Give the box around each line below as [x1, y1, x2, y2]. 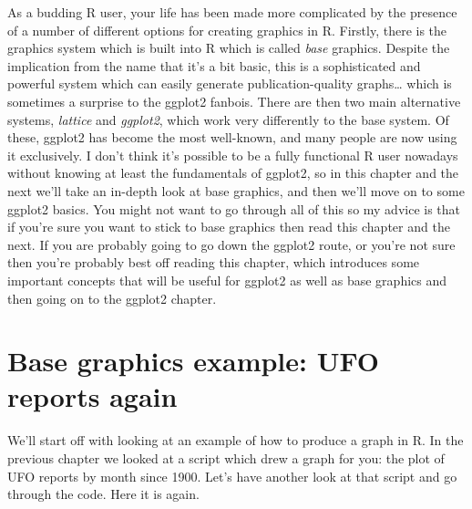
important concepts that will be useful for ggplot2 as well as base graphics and [7, 270, 447, 289]
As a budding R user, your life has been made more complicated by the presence [7, 3, 457, 21]
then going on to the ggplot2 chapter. [7, 288, 217, 307]
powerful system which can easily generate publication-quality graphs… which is [7, 74, 452, 93]
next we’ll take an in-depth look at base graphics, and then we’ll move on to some [7, 181, 465, 200]
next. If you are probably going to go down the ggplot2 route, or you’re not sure [7, 234, 456, 254]
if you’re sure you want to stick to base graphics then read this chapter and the [7, 217, 450, 236]
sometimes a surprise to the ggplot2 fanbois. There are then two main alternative [7, 91, 461, 110]
